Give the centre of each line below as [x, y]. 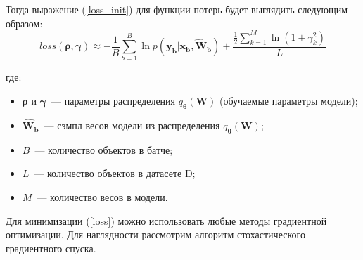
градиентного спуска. [51, 248]
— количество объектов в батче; [104, 149]
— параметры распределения [114, 101]
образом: [24, 23]
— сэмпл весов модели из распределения [132, 125]
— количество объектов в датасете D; [115, 173]
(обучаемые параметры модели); [289, 101]
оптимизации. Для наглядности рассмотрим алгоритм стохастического [155, 234]
